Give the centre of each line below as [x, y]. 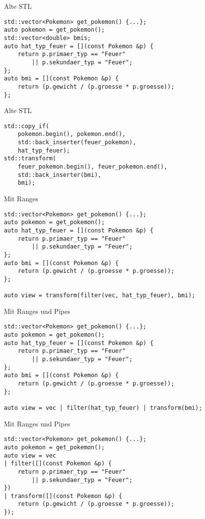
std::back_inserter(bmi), [60, 175]
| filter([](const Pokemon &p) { [58, 464]
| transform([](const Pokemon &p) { [63, 496]
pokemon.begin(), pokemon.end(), [72, 134]
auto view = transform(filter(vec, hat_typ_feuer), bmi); [100, 296]
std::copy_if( [27, 126]
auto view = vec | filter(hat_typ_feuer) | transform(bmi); [103, 408]
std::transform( [30, 159]
